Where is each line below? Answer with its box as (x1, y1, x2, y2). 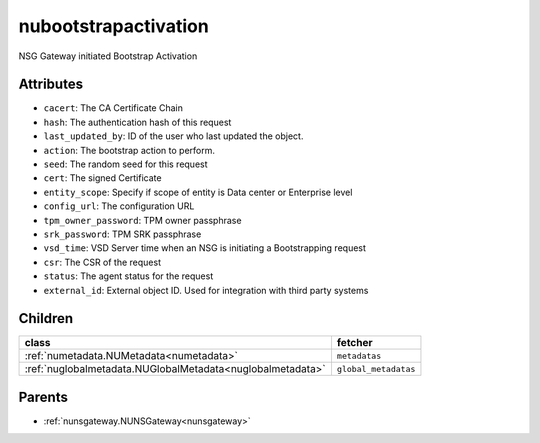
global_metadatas (336, 363, 416, 374)
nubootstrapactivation (18, 15, 209, 37)
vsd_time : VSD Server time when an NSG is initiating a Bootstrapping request (43, 242, 367, 254)
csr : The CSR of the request (43, 256, 162, 268)
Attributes (18, 76, 84, 93)
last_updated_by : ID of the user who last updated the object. (43, 130, 304, 142)
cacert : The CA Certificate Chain (43, 102, 184, 114)
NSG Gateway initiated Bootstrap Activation (18, 50, 198, 62)
